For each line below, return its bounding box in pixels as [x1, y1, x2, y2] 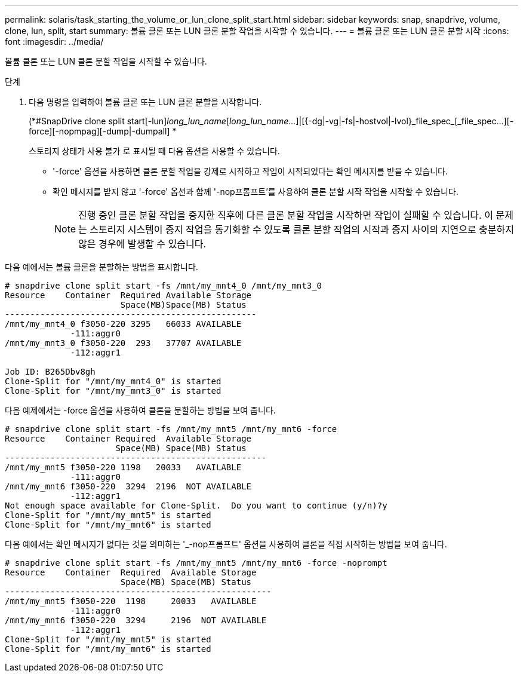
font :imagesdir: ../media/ [5, 36, 104, 47]
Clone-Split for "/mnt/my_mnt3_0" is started [5, 386, 221, 396]
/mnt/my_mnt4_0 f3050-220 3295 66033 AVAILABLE [5, 319, 242, 329]
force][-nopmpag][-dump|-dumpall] [29, 126, 170, 136]
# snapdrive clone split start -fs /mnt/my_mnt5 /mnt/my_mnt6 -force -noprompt [5, 558, 387, 568]
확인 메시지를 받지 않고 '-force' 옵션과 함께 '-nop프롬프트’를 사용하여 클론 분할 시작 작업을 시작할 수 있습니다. [53, 186, 459, 197]
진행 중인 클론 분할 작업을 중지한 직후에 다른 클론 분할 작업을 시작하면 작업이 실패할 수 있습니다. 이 [78, 209, 493, 221]
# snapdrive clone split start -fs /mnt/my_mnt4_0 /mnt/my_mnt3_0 [5, 281, 322, 290]
